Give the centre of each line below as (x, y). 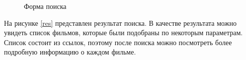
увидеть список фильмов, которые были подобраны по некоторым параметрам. (123, 32)
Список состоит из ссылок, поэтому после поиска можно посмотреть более (118, 42)
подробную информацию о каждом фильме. (70, 52)
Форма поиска (45, 6)
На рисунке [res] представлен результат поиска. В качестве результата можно (120, 23)
